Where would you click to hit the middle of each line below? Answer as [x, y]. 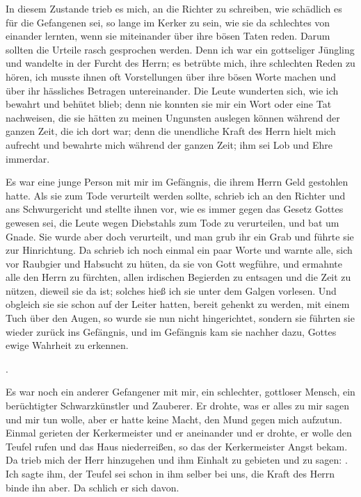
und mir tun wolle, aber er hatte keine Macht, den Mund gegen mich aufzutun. [174, 419]
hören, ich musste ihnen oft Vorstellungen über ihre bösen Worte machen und [171, 76]
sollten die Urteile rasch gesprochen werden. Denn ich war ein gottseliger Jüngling [180, 49]
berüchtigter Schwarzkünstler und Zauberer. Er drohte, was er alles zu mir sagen [178, 406]
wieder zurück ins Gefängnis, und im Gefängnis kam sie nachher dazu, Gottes [171, 331]
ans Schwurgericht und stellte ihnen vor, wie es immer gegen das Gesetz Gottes [175, 209]
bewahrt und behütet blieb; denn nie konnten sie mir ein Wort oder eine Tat [169, 104]
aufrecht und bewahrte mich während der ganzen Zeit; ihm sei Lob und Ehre [169, 144]
